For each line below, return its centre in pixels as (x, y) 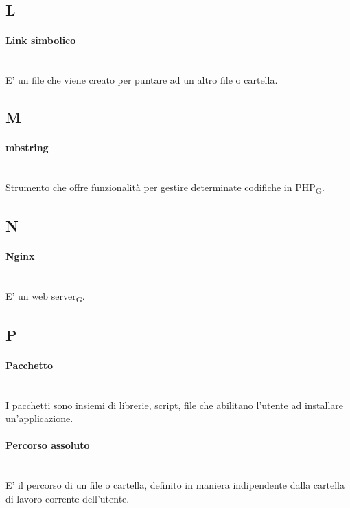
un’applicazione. (39, 418)
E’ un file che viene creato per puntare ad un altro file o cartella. (142, 80)
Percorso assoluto (48, 445)
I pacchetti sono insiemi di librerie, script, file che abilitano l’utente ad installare (175, 405)
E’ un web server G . (45, 297)
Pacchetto (30, 365)
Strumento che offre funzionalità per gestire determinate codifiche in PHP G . (165, 188)
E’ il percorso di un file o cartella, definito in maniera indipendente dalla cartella (175, 485)
